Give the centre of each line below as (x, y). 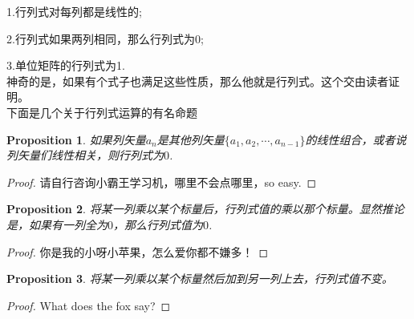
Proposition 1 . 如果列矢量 (76, 139)
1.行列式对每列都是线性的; (74, 11)
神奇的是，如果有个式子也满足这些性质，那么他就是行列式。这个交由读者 (197, 81)
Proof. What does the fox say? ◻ (89, 305)
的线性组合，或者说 (356, 139)
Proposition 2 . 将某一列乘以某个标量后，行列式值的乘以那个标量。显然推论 (205, 209)
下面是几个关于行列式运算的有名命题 (102, 112)
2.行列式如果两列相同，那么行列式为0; (105, 38)
